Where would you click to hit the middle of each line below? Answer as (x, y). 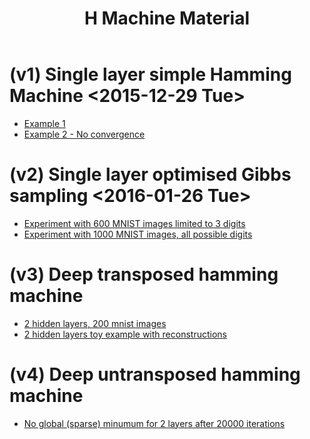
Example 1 (44, 123)
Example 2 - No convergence (84, 134)
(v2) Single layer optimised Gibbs (150, 174)
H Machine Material (167, 18)
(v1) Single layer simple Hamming (150, 74)
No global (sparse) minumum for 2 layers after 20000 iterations (154, 423)
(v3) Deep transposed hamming (144, 274)
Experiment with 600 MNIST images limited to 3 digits (134, 223)
